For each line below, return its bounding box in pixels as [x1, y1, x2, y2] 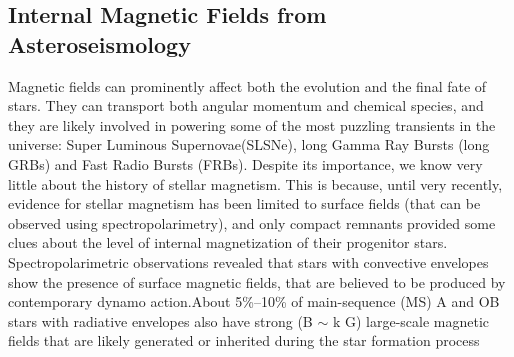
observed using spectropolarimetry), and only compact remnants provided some [8, 212, 496, 233]
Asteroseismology [8, 28, 191, 59]
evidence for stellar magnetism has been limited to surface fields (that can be [8, 193, 481, 214]
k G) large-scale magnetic [332, 310, 490, 331]
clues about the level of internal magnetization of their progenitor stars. [8, 232, 448, 253]
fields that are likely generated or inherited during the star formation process [8, 330, 480, 351]
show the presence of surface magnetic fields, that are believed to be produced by [8, 271, 506, 292]
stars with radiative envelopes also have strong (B [8, 310, 313, 331]
